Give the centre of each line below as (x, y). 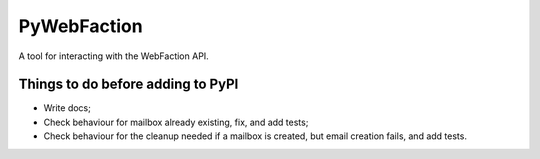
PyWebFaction (81, 26)
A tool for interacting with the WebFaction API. (113, 56)
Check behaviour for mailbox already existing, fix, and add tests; (176, 122)
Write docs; (67, 108)
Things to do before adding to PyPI (128, 84)
